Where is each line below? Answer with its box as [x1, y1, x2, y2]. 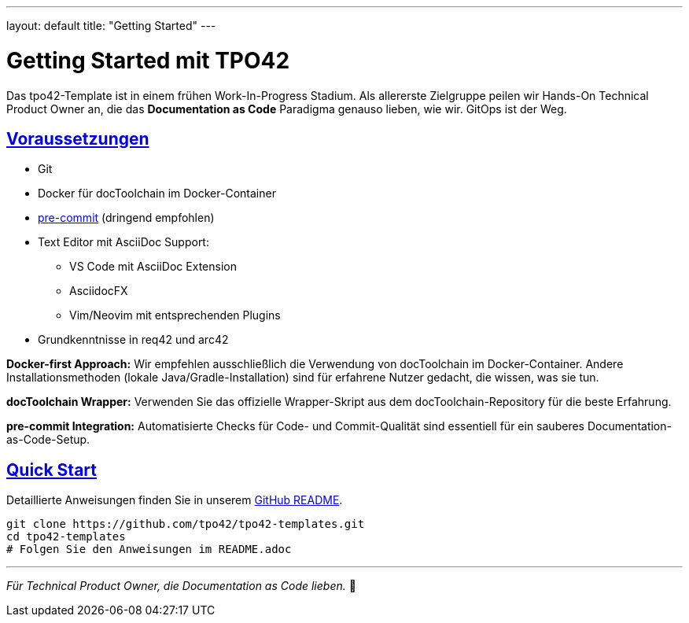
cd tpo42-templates [6, 530, 126, 544]
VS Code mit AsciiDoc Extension [69, 260, 237, 274]
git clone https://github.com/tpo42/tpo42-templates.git [6, 518, 365, 531]
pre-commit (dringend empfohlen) [38, 211, 215, 225]
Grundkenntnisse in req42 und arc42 [38, 333, 229, 347]
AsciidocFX [69, 284, 128, 298]
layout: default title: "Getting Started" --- [6, 19, 216, 32]
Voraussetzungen [6, 128, 149, 149]
